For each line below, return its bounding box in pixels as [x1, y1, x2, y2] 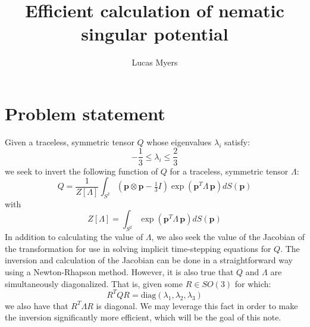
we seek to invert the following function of [5, 164, 158, 177]
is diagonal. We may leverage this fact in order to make [96, 299, 298, 312]
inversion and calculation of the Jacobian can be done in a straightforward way [5, 254, 293, 266]
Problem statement [5, 101, 165, 125]
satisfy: [224, 135, 250, 148]
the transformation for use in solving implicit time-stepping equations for [5, 242, 271, 254]
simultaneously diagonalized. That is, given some [5, 277, 183, 289]
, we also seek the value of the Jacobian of [151, 231, 305, 243]
